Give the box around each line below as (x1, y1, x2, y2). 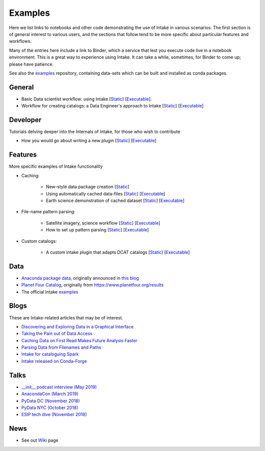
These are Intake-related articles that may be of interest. (9, 315, 123, 321)
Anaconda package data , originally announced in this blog (21, 275, 139, 281)
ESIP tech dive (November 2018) (21, 412, 87, 418)
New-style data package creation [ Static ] (46, 184, 130, 190)
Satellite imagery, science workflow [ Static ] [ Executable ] (46, 220, 160, 226)
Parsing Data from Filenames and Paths (21, 345, 102, 351)
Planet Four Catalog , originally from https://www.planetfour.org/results (21, 282, 164, 288)
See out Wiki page (21, 437, 58, 443)
